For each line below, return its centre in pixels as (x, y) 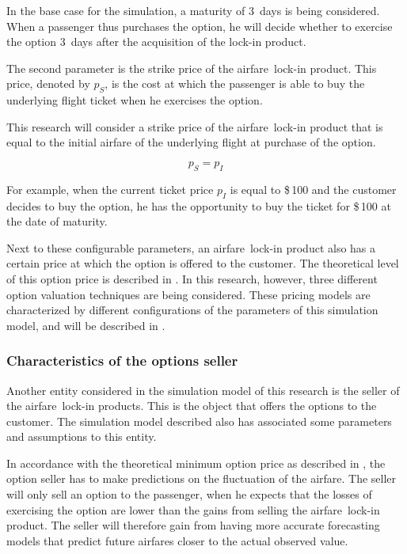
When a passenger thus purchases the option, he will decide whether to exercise (200, 26)
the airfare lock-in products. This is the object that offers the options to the (192, 406)
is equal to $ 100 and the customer (313, 189)
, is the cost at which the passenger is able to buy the (235, 83)
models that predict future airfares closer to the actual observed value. (177, 540)
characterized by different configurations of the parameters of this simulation (192, 310)
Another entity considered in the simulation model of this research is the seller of (203, 390)
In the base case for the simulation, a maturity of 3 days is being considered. (193, 10)
